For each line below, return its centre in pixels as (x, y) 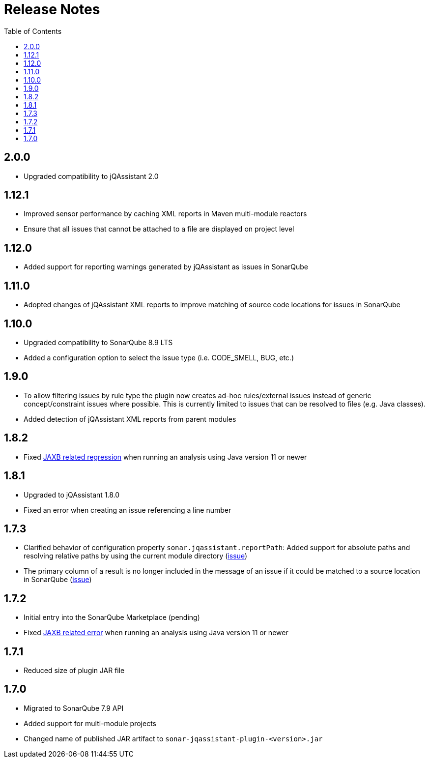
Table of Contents (33, 31)
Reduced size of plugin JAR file (74, 671)
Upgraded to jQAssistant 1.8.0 (72, 495)
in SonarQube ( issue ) (58, 580)
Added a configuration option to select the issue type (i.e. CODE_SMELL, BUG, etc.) (159, 357)
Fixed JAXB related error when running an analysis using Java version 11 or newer (156, 633)
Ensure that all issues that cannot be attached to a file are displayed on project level (159, 229)
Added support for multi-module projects (90, 723)
